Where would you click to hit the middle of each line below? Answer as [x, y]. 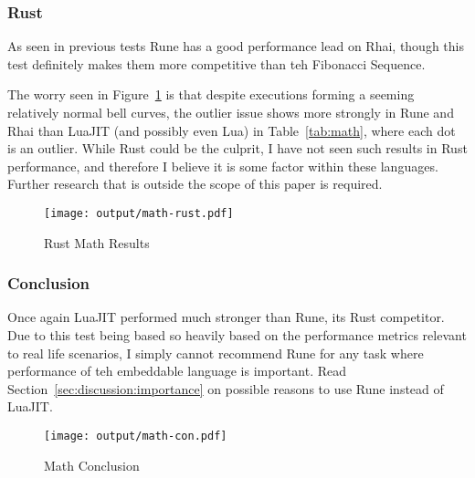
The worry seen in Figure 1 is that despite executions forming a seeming [211, 94]
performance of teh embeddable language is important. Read [177, 371]
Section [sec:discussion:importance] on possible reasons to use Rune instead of [226, 388]
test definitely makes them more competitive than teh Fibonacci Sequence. [216, 63]
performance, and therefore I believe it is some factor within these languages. [223, 166]
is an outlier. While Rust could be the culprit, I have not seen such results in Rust [237, 148]
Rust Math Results [97, 242]
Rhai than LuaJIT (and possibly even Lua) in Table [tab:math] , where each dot [232, 130]
